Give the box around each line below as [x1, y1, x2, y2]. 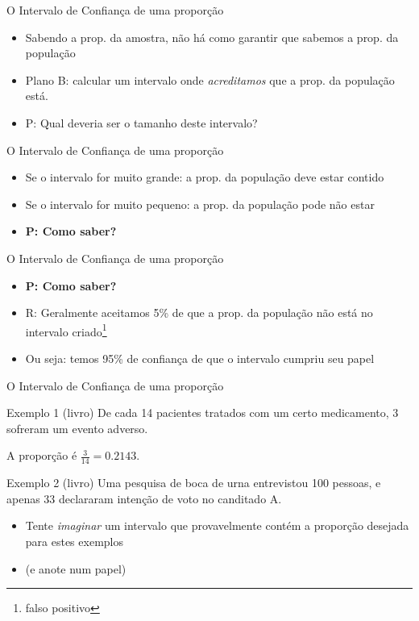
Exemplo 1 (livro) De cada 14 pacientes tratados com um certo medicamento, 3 [6, 404, 399, 421]
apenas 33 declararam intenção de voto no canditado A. [6, 490, 282, 506]
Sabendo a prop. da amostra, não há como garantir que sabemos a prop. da [25, 28, 399, 45]
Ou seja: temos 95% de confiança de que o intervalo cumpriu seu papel [25, 349, 375, 366]
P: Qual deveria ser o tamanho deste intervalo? [25, 114, 258, 131]
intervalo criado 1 [25, 320, 107, 340]
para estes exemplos [25, 532, 123, 549]
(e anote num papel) [25, 560, 127, 577]
